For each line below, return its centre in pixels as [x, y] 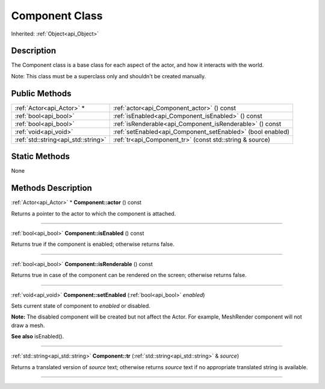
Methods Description [52, 188]
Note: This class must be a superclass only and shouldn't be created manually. [109, 76]
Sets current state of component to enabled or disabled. [81, 306]
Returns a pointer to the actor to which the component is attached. [94, 213]
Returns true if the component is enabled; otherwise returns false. [93, 244]
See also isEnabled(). [38, 337]
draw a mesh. [28, 325]
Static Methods [41, 157]
